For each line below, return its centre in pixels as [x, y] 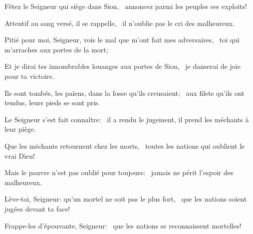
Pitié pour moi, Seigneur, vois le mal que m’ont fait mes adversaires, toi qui [122, 40]
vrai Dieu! [20, 155]
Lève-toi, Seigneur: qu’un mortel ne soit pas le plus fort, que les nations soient [126, 199]
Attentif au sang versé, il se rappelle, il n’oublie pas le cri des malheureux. [120, 23]
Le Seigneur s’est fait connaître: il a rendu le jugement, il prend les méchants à [127, 119]
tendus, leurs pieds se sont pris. [52, 103]
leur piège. [20, 129]
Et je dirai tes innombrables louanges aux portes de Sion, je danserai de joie [123, 66]
